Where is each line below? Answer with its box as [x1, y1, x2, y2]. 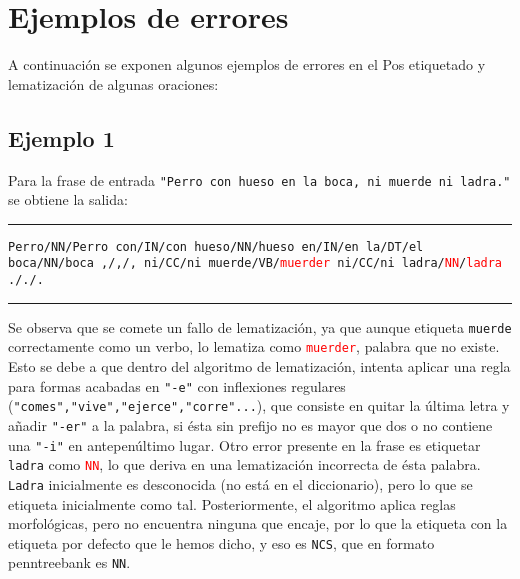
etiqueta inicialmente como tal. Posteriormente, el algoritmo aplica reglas [8, 493, 456, 514]
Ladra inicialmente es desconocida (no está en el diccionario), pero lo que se [8, 473, 473, 494]
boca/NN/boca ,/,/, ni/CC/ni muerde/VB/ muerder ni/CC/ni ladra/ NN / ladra [8, 256, 503, 271]
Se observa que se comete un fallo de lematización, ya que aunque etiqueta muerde [8, 316, 512, 337]
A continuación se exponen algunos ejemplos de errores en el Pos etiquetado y [8, 54, 486, 75]
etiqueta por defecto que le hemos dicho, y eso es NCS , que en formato [8, 532, 435, 553]
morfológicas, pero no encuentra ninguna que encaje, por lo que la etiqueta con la [8, 513, 508, 534]
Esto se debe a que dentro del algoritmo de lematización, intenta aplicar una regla [8, 356, 511, 377]
